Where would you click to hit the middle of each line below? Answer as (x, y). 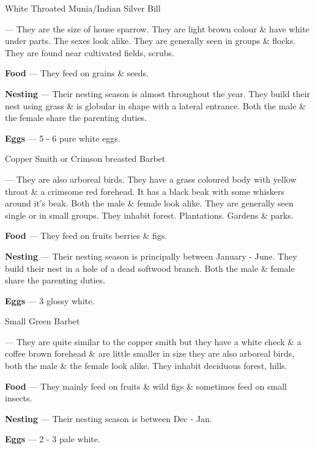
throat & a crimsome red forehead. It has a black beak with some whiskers (145, 191)
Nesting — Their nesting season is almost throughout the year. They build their (158, 93)
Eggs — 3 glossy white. (50, 300)
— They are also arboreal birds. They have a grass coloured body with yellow (151, 179)
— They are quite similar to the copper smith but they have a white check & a (153, 341)
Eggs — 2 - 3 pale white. (53, 439)
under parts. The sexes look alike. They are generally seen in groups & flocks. (150, 41)
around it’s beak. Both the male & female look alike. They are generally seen (149, 203)
